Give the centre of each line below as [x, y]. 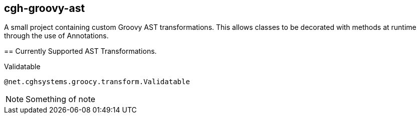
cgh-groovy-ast [45, 8]
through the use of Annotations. [56, 36]
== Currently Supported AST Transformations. [80, 51]
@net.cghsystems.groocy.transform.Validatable [97, 82]
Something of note [61, 99]
